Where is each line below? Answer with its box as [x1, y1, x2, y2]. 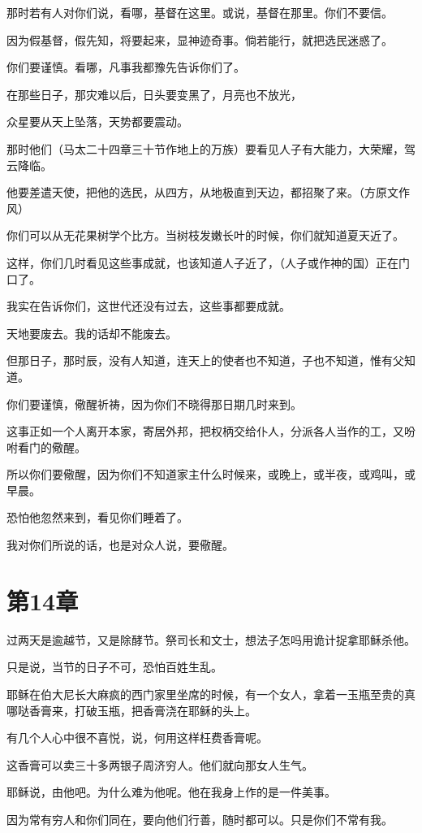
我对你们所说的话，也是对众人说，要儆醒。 [6, 536, 234, 553]
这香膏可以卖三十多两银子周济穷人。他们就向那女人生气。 [6, 756, 313, 773]
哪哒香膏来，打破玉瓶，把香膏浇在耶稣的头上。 [6, 701, 256, 718]
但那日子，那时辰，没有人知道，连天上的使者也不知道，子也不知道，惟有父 [6, 352, 404, 369]
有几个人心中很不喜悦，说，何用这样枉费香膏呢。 [6, 729, 268, 746]
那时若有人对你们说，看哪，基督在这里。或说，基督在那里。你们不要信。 [6, 4, 393, 20]
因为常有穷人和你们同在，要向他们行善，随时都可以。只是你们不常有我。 [6, 810, 393, 827]
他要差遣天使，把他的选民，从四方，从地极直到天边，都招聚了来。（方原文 [6, 184, 398, 201]
